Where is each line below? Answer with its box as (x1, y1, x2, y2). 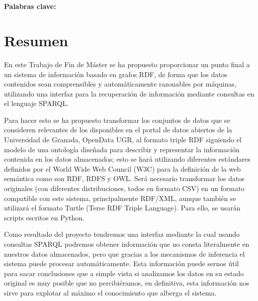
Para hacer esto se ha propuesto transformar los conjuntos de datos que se (4, 114, 230, 125)
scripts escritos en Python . (4, 212, 85, 222)
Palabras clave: (4, 1, 56, 11)
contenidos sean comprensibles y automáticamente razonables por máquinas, (4, 79, 237, 89)
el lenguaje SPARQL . (4, 98, 69, 108)
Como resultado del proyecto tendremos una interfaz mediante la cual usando (4, 229, 240, 239)
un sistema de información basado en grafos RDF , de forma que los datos (4, 69, 228, 79)
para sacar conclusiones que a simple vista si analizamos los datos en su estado (4, 268, 244, 278)
